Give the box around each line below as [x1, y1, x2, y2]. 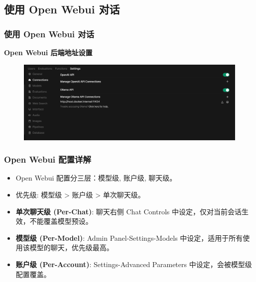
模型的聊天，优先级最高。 [29, 242, 114, 253]
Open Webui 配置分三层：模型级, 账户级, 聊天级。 [15, 173, 177, 183]
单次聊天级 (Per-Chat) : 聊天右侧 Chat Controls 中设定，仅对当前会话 [15, 206, 242, 216]
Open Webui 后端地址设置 [4, 47, 93, 57]
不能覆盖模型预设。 [29, 216, 93, 226]
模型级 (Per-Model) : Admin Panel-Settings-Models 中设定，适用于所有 [15, 232, 243, 243]
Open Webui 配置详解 [4, 153, 91, 166]
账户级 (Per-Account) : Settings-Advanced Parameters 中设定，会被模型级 [15, 259, 252, 269]
